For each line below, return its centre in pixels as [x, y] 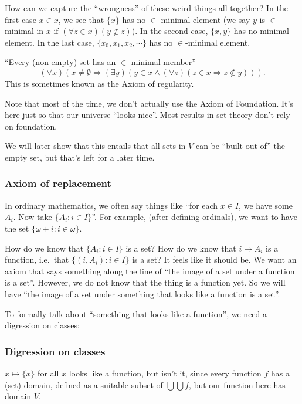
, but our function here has [237, 384]
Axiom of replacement [58, 183]
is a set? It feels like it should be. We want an [214, 259]
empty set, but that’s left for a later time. [80, 157]
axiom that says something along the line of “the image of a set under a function [150, 271]
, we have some [266, 205]
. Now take [33, 217]
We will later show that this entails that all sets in [95, 146]
